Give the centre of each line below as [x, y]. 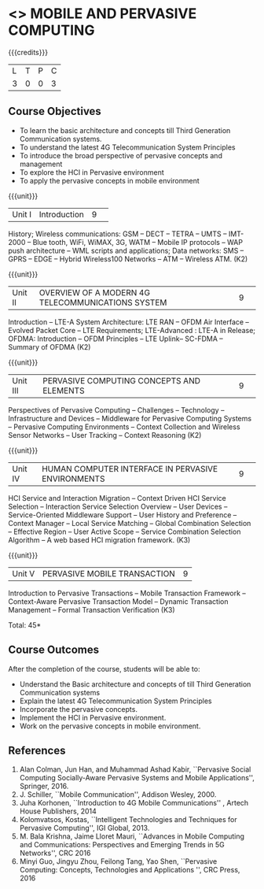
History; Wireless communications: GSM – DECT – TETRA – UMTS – [117, 234]
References [37, 750]
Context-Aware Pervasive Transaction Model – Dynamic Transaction [118, 601]
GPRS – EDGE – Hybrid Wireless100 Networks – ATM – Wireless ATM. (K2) [128, 259]
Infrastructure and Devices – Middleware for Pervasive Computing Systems [130, 418]
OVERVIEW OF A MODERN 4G [95, 292]
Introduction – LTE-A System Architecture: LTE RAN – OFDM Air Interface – [129, 322]
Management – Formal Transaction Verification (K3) [92, 609]
